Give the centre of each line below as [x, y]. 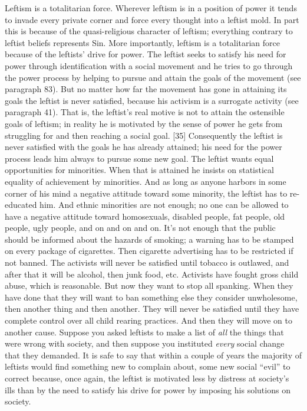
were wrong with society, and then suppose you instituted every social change [145, 343]
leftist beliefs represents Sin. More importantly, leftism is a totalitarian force [142, 42]
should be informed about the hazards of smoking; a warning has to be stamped [149, 239]
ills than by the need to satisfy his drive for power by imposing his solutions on [148, 389]
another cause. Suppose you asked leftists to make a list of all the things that [144, 332]
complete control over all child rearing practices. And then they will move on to [148, 320]
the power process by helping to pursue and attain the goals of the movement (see [153, 77]
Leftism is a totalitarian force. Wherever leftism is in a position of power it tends [151, 8]
